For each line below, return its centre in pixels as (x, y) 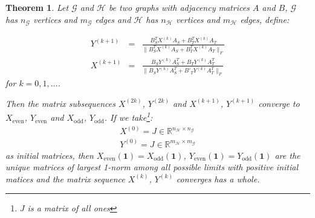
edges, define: (265, 19)
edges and (113, 19)
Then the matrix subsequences (61, 103)
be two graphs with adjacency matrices (179, 7)
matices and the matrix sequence (65, 178)
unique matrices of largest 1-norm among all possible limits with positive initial (152, 167)
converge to (279, 103)
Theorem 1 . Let (37, 7)
